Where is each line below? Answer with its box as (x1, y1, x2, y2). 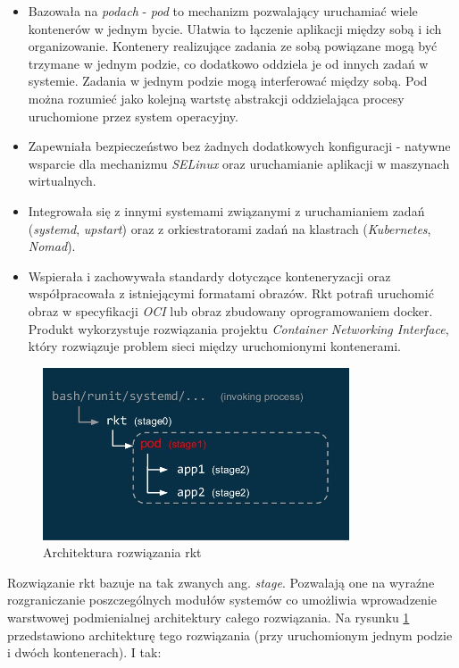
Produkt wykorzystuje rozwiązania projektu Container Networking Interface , (28, 319, 449, 338)
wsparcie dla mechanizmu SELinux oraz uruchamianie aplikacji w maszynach (28, 154, 450, 172)
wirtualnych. (28, 171, 96, 190)
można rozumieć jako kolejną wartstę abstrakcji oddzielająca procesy (28, 88, 405, 107)
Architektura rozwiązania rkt (43, 543, 202, 562)
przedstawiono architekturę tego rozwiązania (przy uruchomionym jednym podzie (7, 625, 453, 644)
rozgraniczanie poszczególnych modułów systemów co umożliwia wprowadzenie (7, 590, 437, 609)
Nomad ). (28, 237, 76, 255)
